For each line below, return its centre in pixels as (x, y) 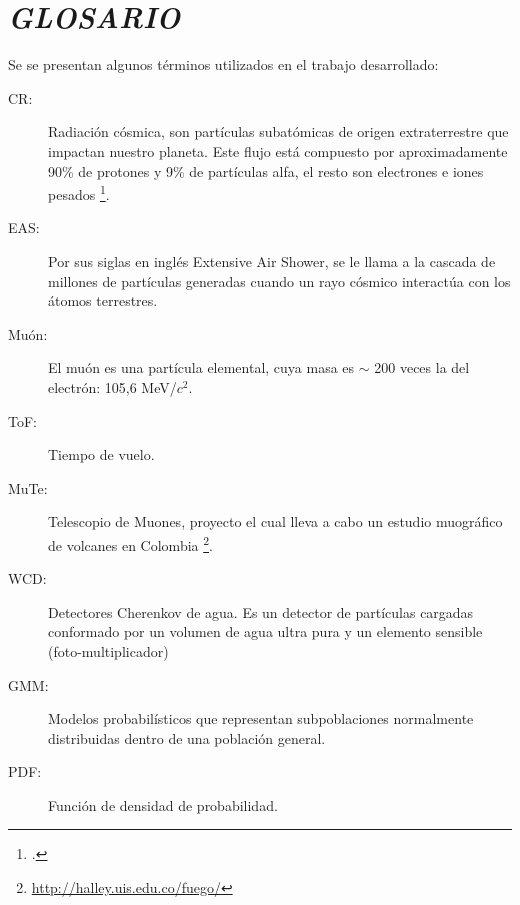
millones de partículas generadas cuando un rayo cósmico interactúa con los (279, 280)
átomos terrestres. (103, 300)
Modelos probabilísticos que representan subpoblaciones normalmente (261, 718)
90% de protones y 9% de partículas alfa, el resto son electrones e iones (266, 170)
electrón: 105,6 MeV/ (112, 386)
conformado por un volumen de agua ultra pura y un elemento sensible (265, 631)
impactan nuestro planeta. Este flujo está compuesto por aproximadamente (278, 150)
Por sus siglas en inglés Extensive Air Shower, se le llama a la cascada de (272, 260)
